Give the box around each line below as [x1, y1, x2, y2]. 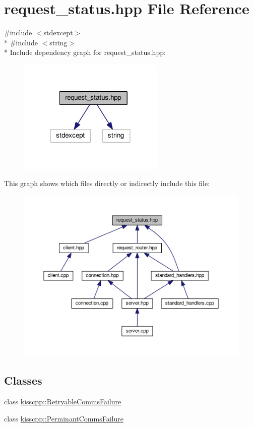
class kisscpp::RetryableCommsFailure [4, 396, 121, 407]
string [49, 37, 68, 47]
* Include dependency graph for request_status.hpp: [4, 47, 166, 57]
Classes [4, 373, 42, 388]
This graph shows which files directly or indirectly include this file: [4, 178, 210, 189]
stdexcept [43, 27, 73, 38]
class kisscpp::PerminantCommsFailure [4, 413, 123, 423]
